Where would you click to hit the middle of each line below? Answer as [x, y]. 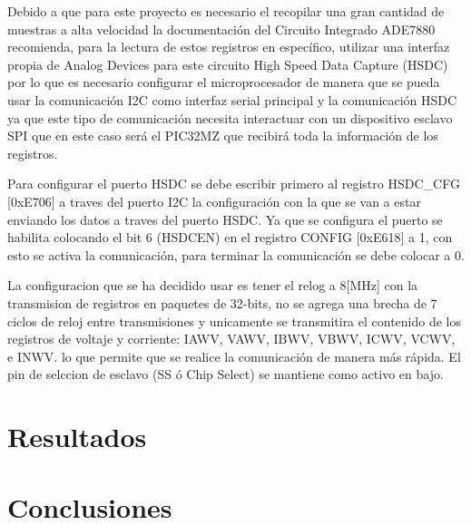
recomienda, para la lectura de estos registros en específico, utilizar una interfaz [229, 47]
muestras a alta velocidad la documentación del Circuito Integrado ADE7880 [221, 29]
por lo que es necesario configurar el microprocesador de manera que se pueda [224, 82]
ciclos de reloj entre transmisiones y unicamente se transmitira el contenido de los [235, 321]
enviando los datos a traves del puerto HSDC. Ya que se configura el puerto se [225, 219]
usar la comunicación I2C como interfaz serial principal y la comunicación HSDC [232, 99]
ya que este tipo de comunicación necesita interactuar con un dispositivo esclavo [230, 117]
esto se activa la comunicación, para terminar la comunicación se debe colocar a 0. [236, 254]
